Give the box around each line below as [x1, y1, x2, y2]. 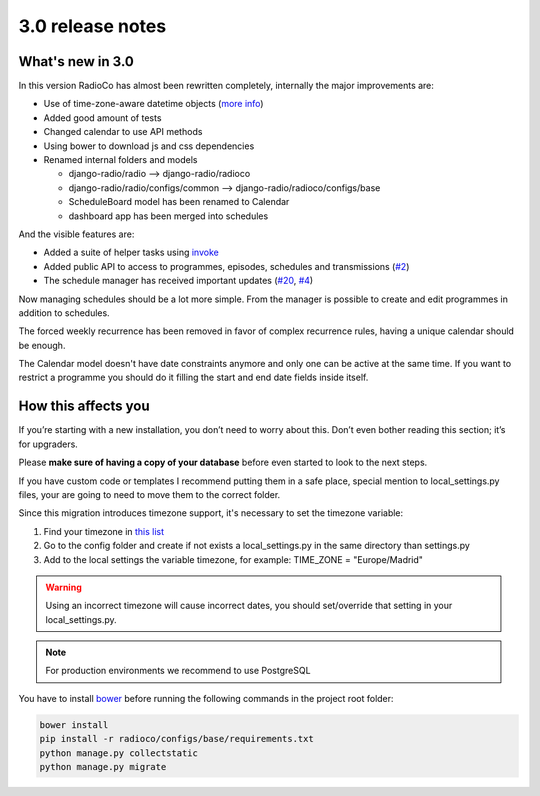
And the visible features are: [18, 228, 135, 240]
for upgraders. [18, 438, 79, 450]
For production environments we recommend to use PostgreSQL [45, 665, 311, 677]
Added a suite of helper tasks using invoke [43, 246, 219, 259]
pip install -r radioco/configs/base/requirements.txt [39, 733, 314, 745]
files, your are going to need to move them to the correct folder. [18, 488, 281, 500]
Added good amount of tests [43, 111, 162, 124]
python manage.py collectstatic [39, 747, 199, 759]
